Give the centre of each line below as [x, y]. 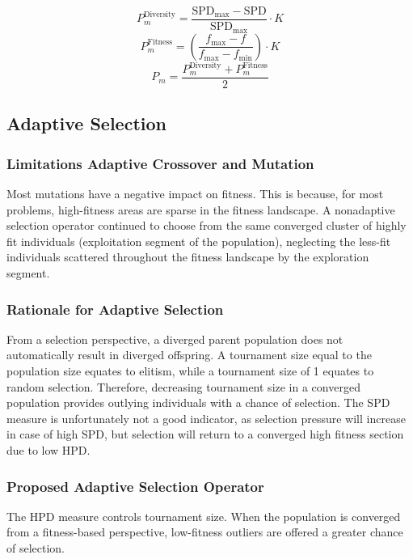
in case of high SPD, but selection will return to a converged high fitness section [205, 434]
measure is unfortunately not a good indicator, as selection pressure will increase [206, 418]
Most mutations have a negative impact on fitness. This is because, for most [195, 194]
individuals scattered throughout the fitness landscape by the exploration [188, 257]
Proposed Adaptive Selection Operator [135, 486]
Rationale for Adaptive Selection [115, 309]
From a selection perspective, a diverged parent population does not [175, 339]
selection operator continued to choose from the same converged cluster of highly [206, 225]
